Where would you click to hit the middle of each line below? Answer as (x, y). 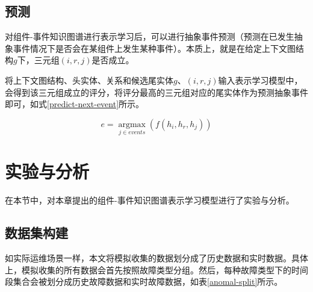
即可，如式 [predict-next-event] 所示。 (75, 104)
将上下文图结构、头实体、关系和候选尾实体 (89, 80)
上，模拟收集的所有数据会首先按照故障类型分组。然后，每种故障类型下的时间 (156, 269)
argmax (132, 124)
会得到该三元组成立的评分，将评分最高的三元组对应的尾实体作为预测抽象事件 (156, 92)
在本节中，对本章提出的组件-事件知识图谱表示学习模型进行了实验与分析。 (150, 200)
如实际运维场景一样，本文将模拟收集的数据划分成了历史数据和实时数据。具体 (156, 257)
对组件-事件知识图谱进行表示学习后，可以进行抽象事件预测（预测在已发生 (150, 36)
